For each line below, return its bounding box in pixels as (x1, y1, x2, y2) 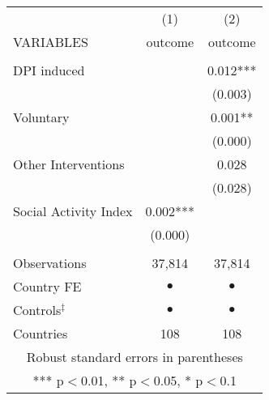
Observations (13, 253, 87, 272)
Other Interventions (13, 155, 125, 173)
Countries (13, 324, 68, 343)
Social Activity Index (13, 202, 133, 220)
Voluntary (13, 108, 70, 126)
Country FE (13, 277, 82, 296)
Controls (13, 300, 62, 319)
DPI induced (13, 61, 85, 79)
